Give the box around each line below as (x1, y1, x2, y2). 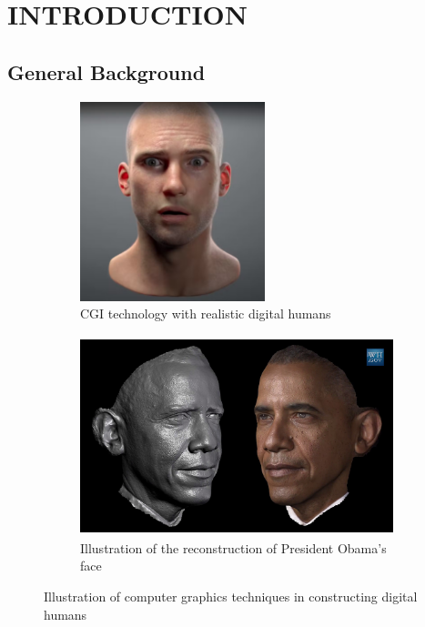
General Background (7, 57, 206, 86)
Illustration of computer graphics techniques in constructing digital (44, 586, 418, 605)
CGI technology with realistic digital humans (80, 304, 331, 323)
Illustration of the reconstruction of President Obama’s (80, 538, 387, 557)
